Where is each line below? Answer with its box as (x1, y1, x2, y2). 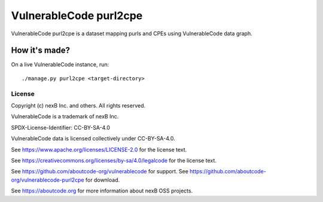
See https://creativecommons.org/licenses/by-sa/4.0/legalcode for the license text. (11, 157, 217, 164)
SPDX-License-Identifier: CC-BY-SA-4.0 (11, 124, 111, 131)
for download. (85, 176, 120, 183)
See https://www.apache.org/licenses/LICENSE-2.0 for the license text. (11, 146, 187, 153)
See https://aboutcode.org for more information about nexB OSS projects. (11, 187, 193, 194)
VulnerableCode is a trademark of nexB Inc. (11, 113, 119, 120)
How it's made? (11, 45, 71, 56)
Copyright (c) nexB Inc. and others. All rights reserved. (11, 102, 146, 109)
